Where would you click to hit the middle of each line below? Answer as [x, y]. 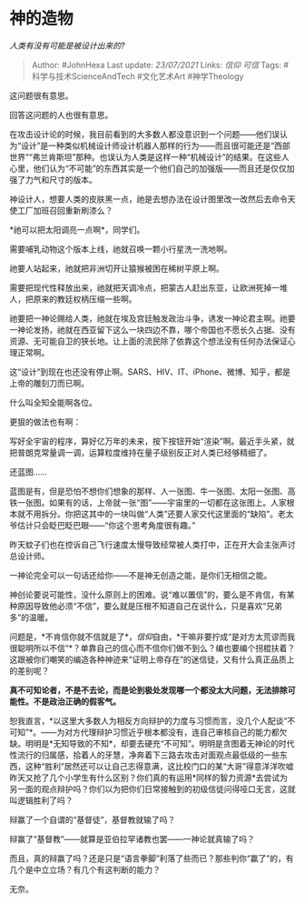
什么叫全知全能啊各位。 [53, 402]
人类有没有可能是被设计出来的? [67, 45]
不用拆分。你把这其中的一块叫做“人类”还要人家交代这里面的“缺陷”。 [152, 514]
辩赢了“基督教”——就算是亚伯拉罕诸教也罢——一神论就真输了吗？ [133, 838]
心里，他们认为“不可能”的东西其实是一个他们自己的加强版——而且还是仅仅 [148, 168]
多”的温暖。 [31, 617]
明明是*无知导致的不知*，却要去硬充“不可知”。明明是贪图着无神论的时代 [160, 743]
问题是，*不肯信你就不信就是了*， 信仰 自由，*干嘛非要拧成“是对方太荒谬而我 [152, 637]
